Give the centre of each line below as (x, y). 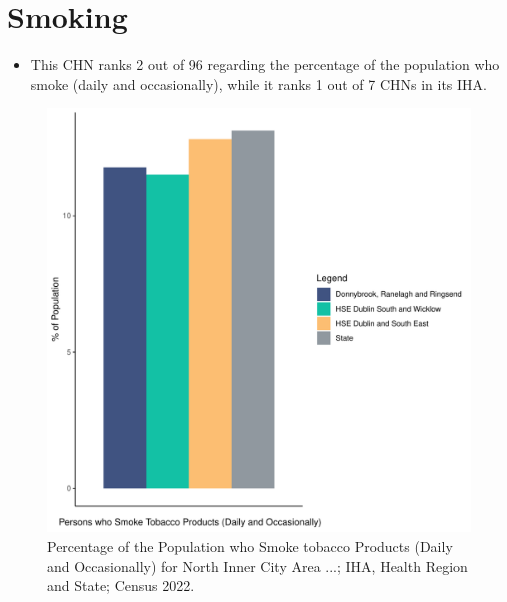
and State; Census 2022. (121, 585)
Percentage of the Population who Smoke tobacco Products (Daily (250, 545)
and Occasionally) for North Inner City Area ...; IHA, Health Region (257, 565)
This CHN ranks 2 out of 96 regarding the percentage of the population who (265, 64)
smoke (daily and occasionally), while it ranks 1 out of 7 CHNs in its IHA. (258, 83)
